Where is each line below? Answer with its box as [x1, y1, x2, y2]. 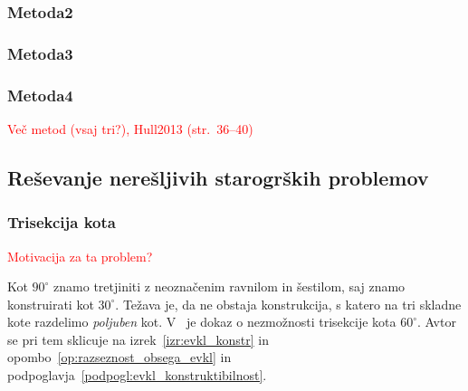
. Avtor [417, 312, 456, 331]
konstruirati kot [7, 294, 94, 313]
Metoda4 [7, 83, 73, 106]
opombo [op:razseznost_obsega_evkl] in [7, 348, 232, 367]
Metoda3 [7, 42, 73, 64]
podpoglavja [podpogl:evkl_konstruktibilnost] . [7, 366, 267, 385]
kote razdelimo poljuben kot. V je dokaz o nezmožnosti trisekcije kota [7, 312, 396, 331]
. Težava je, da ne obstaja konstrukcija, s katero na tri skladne [115, 294, 462, 313]
